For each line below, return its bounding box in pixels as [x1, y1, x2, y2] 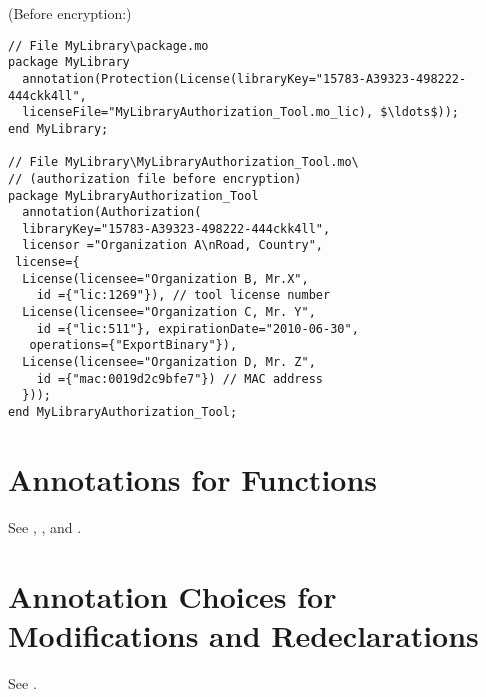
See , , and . [8, 516, 82, 537]
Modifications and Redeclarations [8, 614, 479, 655]
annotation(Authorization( [22, 205, 202, 220]
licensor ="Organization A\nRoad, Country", [22, 238, 323, 253]
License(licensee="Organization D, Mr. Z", [22, 355, 316, 370]
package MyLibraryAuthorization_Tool [8, 188, 259, 203]
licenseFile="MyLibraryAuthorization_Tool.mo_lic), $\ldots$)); [22, 105, 460, 120]
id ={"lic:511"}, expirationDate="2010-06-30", [36, 321, 359, 336]
